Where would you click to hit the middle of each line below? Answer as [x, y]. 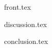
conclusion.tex [26, 41]
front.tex [18, 7]
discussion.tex [25, 24]
